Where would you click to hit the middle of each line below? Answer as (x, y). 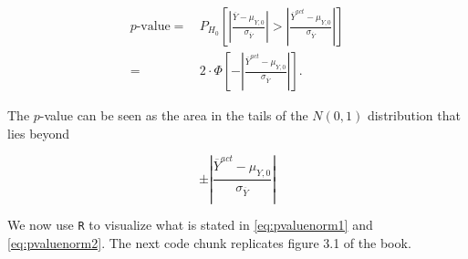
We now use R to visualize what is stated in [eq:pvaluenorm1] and (190, 225)
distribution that (414, 115)
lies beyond (39, 133)
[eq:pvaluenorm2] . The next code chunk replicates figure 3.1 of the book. (209, 242)
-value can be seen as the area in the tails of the (174, 115)
